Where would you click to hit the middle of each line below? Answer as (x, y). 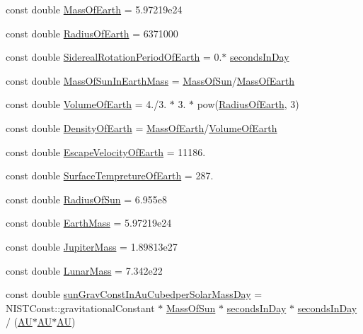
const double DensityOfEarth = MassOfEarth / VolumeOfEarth (142, 127)
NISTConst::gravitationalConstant (80, 308)
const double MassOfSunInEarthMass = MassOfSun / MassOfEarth (150, 80)
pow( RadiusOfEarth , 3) (248, 104)
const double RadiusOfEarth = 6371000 (92, 33)
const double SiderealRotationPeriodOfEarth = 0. (114, 57)
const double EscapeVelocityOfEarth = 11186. (106, 151)
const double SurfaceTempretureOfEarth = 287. (110, 175)
